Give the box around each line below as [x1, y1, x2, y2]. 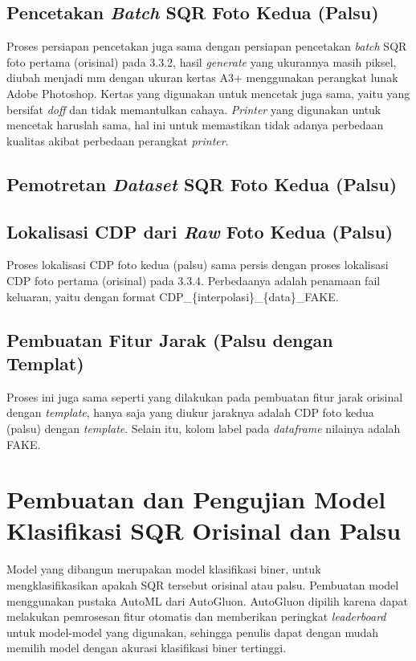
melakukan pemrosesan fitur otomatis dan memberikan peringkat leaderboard [6, 608, 386, 625]
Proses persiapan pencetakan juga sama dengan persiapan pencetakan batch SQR [6, 38, 407, 55]
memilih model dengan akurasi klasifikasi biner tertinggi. [6, 639, 287, 656]
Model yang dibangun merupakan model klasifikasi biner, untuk [6, 561, 321, 577]
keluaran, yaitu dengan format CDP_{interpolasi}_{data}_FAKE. [6, 288, 339, 304]
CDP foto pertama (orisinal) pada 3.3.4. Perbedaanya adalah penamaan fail [6, 271, 381, 288]
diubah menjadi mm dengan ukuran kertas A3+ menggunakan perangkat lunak [6, 69, 398, 86]
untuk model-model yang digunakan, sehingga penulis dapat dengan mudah [6, 623, 379, 640]
